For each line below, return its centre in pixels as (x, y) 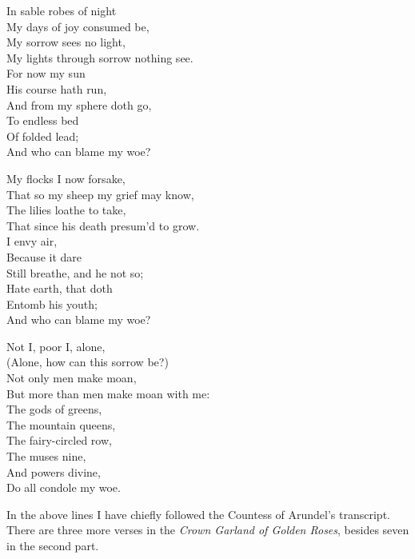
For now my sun (46, 73)
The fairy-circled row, (59, 440)
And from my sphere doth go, (79, 104)
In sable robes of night (62, 10)
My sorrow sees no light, (66, 42)
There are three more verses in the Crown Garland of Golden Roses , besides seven (208, 530)
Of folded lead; (43, 136)
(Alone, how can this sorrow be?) (88, 362)
